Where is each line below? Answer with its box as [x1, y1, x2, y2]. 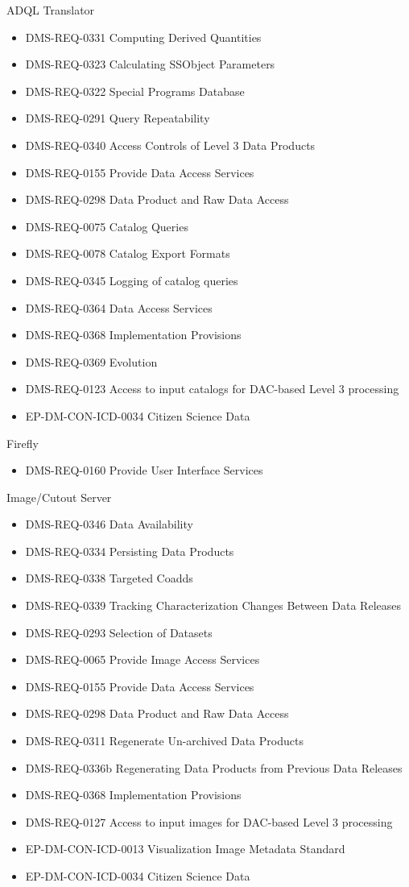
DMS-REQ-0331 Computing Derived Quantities [25, 28, 262, 45]
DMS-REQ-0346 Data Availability [25, 516, 193, 533]
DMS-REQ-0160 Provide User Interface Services [25, 462, 263, 479]
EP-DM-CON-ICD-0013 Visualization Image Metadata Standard [25, 840, 345, 857]
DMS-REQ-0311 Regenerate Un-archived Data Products [25, 732, 304, 749]
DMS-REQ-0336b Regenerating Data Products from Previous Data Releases [25, 759, 403, 776]
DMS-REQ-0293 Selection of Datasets [25, 624, 213, 640]
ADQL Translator [6, 2, 95, 18]
